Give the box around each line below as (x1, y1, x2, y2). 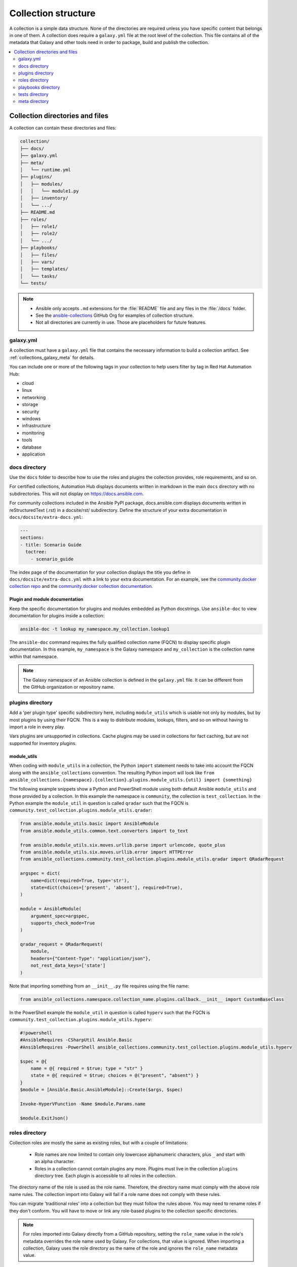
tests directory (18, 91, 49, 97)
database (22, 444, 42, 450)
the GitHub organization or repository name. (23, 684, 115, 690)
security (22, 408, 39, 415)
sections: (20, 535, 45, 541)
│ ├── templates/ (20, 266, 68, 272)
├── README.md (20, 209, 55, 215)
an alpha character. (34, 1159, 75, 1165)
